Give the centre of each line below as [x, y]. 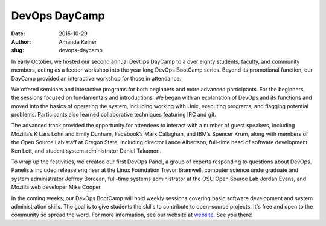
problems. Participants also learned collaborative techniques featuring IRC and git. [114, 115]
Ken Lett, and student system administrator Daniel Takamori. [86, 151]
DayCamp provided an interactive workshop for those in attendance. [96, 78]
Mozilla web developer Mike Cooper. [57, 187]
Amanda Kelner [78, 41]
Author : [21, 41]
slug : [18, 50]
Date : [18, 34]
